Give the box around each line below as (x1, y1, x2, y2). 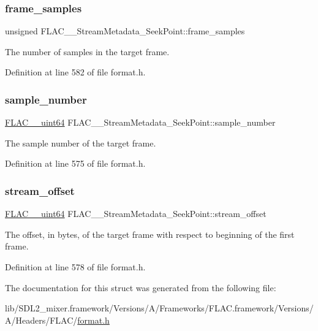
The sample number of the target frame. (5, 136, 156, 149)
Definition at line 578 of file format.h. (5, 261, 146, 273)
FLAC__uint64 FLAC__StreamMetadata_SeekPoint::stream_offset (5, 207, 267, 220)
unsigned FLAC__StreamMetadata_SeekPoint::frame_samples (5, 25, 245, 37)
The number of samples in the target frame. (5, 45, 170, 58)
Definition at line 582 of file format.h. (5, 66, 146, 78)
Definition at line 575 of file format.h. (5, 157, 146, 170)
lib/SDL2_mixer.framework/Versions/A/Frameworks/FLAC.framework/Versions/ (5, 302, 314, 314)
